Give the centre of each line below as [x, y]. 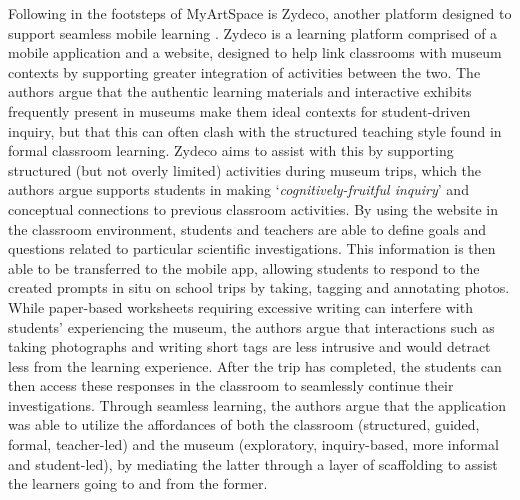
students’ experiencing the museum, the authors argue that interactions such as [251, 326]
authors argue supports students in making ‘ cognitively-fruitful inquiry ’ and [238, 189]
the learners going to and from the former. [138, 483]
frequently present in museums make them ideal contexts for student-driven [239, 110]
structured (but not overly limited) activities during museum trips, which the [245, 169]
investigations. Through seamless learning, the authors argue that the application [257, 404]
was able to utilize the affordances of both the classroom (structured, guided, [244, 424]
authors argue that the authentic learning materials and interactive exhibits [240, 91]
